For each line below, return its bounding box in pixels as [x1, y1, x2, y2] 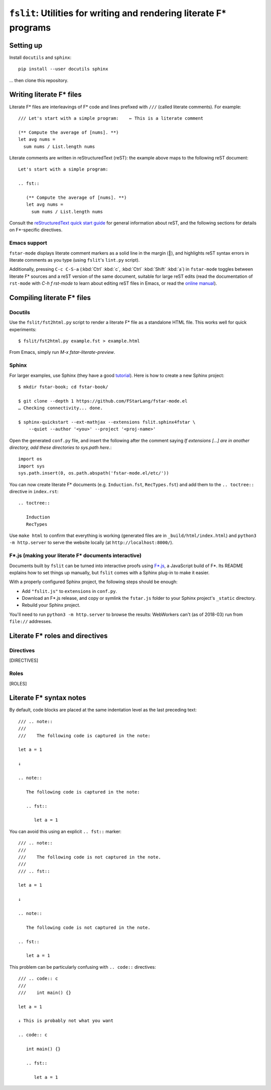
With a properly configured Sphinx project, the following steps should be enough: [9, 579, 178, 585]
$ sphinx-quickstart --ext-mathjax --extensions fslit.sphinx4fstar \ [18, 419, 196, 425]
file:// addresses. [9, 618, 52, 625]
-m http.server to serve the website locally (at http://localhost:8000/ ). [9, 539, 174, 546]
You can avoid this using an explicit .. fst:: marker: [9, 828, 121, 834]
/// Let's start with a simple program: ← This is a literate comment [18, 115, 204, 121]
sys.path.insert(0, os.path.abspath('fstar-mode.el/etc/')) [18, 471, 169, 476]
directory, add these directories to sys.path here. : [9, 444, 112, 450]
